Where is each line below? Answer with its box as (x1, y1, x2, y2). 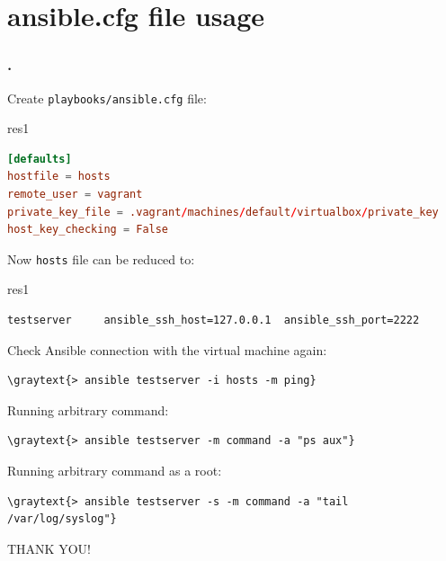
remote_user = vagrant (7, 188, 143, 201)
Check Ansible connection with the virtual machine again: (7, 340, 327, 359)
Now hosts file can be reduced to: (7, 249, 195, 268)
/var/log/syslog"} (7, 512, 117, 526)
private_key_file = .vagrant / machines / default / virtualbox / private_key (7, 205, 439, 218)
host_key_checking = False (7, 223, 169, 236)
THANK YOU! (7, 539, 91, 557)
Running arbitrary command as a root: (7, 461, 222, 480)
